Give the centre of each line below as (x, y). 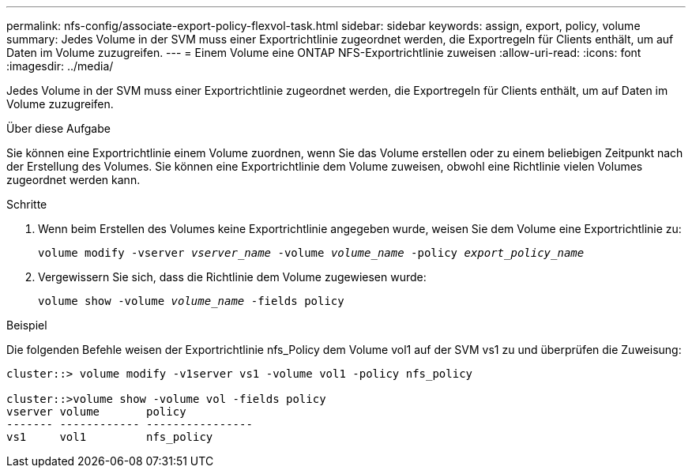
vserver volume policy (96, 412)
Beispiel (27, 325)
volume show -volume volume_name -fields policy (191, 301)
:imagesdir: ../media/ (60, 66)
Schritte (27, 204)
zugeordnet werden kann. (73, 180)
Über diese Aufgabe (58, 128)
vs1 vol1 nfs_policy (110, 437)
